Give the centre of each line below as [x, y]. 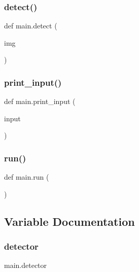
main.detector [26, 265]
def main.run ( [27, 177]
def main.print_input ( [40, 101]
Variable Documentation [69, 221]
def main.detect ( [31, 26]
